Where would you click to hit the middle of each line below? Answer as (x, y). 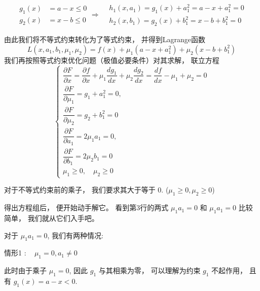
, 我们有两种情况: (76, 235)
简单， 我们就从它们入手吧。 (51, 218)
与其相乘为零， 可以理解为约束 (150, 270)
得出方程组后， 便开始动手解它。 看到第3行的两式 (86, 207)
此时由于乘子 (25, 270)
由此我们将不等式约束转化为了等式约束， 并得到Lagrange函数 (105, 39)
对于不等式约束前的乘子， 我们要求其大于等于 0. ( (86, 190)
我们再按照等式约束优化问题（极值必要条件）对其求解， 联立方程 (112, 60)
